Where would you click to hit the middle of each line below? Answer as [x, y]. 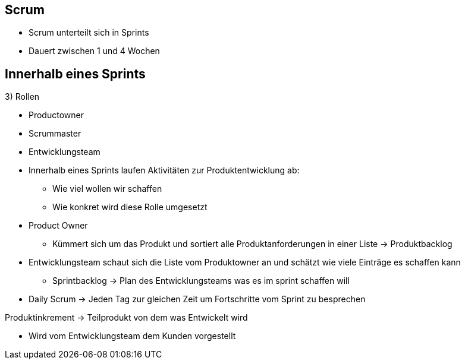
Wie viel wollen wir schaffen [107, 189]
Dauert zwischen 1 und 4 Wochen [94, 51]
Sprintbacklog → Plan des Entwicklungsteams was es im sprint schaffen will [201, 281]
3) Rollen [22, 97]
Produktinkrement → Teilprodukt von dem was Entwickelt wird [126, 318]
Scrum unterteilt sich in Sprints [89, 33]
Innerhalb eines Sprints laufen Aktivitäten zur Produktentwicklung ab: [164, 170]
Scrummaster [55, 134]
